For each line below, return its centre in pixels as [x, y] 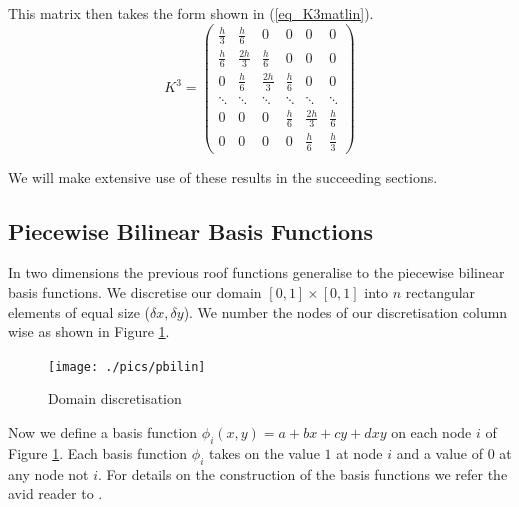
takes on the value [264, 452]
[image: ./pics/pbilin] [127, 366]
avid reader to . [55, 493]
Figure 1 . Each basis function [98, 452]
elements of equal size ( [79, 311]
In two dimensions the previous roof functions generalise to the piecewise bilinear [256, 272]
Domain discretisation [115, 398]
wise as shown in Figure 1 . [89, 331]
